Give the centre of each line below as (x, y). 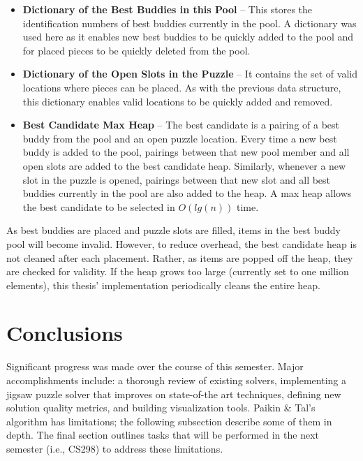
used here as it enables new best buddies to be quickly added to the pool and (188, 37)
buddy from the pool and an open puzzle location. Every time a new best (180, 138)
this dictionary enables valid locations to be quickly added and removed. (178, 101)
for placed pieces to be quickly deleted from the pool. (136, 50)
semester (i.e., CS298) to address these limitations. (115, 448)
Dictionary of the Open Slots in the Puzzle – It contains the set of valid (190, 74)
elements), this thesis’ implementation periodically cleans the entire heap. (164, 285)
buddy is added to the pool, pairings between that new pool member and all (186, 152)
